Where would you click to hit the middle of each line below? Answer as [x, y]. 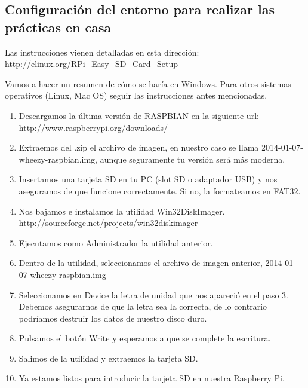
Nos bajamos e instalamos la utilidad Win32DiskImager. [122, 211]
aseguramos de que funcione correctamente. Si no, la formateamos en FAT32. [160, 190]
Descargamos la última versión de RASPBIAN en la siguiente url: [139, 115]
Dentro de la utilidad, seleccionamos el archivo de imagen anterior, [141, 263]
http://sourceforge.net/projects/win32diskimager [108, 223]
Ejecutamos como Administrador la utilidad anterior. [116, 242]
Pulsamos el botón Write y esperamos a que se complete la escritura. [145, 338]
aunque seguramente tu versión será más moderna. [192, 159]
